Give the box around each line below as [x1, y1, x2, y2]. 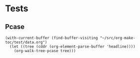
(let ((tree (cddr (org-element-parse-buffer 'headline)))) [9, 44, 136, 49]
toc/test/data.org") [5, 40, 48, 45]
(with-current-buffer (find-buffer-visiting [5, 35, 98, 40]
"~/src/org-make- [100, 35, 136, 40]
